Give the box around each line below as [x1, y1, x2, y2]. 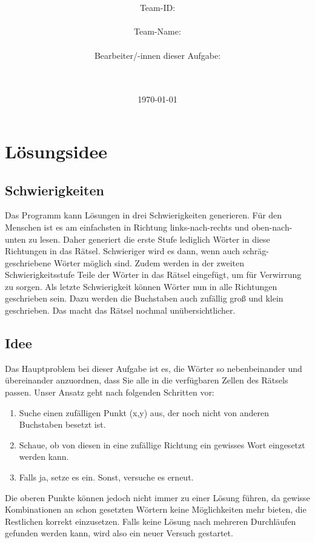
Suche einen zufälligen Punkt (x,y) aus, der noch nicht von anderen [19, 406, 270, 419]
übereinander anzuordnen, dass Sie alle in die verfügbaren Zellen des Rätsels [5, 374, 288, 386]
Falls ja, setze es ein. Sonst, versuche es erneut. [19, 471, 194, 484]
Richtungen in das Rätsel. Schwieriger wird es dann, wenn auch [5, 245, 240, 257]
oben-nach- [251, 220, 293, 233]
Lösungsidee [5, 138, 108, 163]
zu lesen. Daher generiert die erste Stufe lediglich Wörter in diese [28, 232, 270, 245]
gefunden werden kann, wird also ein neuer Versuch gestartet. [5, 527, 233, 539]
